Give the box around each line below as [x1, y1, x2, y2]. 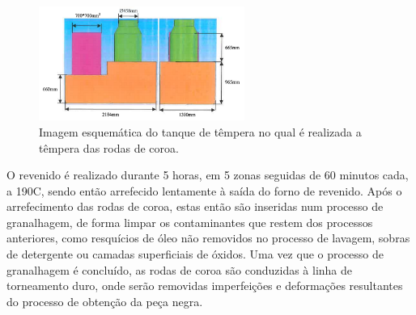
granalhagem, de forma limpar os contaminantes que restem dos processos [6, 213, 373, 230]
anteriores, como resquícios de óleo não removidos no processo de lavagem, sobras [6, 229, 410, 246]
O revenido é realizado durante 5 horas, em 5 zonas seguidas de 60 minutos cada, [6, 166, 409, 183]
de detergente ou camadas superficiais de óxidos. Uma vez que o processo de [6, 246, 384, 262]
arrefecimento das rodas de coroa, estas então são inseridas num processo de [6, 198, 384, 215]
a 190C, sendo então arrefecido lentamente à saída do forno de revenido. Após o [6, 182, 402, 199]
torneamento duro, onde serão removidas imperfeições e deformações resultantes [6, 277, 403, 294]
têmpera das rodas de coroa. [39, 139, 179, 156]
